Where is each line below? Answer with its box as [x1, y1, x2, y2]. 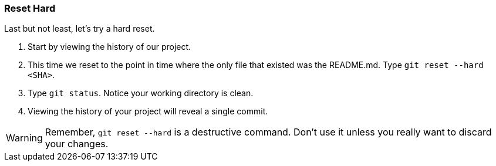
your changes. [45, 138, 109, 150]
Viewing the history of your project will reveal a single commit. [28, 106, 268, 117]
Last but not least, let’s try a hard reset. [4, 23, 155, 34]
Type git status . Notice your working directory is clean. [28, 88, 254, 99]
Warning [6, 132, 43, 144]
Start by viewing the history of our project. [28, 42, 191, 52]
